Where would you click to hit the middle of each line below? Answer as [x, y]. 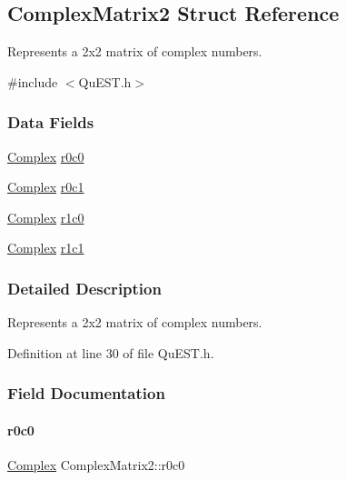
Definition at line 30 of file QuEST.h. [111, 352]
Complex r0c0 [46, 156]
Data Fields [51, 122]
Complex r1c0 [46, 217]
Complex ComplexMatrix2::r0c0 [96, 465]
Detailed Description [84, 288]
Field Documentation [86, 393]
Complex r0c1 [46, 187]
